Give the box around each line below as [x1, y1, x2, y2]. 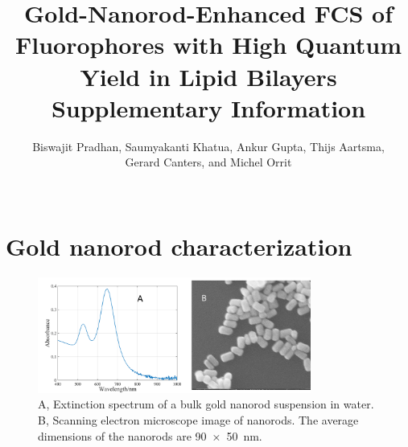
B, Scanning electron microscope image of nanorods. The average [38, 412, 359, 429]
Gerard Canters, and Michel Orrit [125, 154, 292, 170]
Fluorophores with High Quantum [14, 28, 402, 61]
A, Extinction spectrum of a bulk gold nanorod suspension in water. [38, 396, 374, 412]
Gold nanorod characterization [6, 230, 352, 263]
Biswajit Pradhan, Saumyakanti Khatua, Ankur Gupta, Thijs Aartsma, [32, 137, 385, 154]
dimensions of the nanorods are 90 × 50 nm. [38, 427, 262, 444]
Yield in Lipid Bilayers [80, 59, 337, 92]
